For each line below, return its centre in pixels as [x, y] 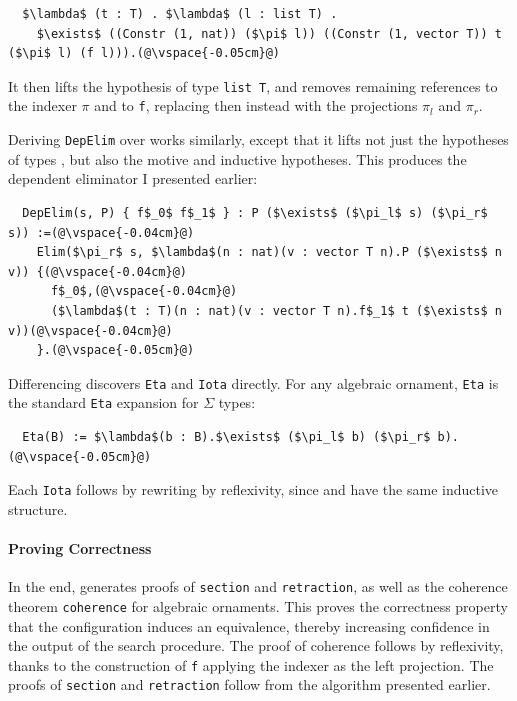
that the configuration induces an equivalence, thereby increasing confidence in [249, 625]
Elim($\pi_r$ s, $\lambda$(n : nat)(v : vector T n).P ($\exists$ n [269, 252]
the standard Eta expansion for [103, 402]
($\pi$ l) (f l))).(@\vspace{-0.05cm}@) [144, 53]
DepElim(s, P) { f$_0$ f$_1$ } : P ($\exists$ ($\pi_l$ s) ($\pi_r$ [255, 212]
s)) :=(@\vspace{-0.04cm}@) [101, 232]
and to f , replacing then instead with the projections [256, 105]
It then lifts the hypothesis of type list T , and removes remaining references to [253, 85]
